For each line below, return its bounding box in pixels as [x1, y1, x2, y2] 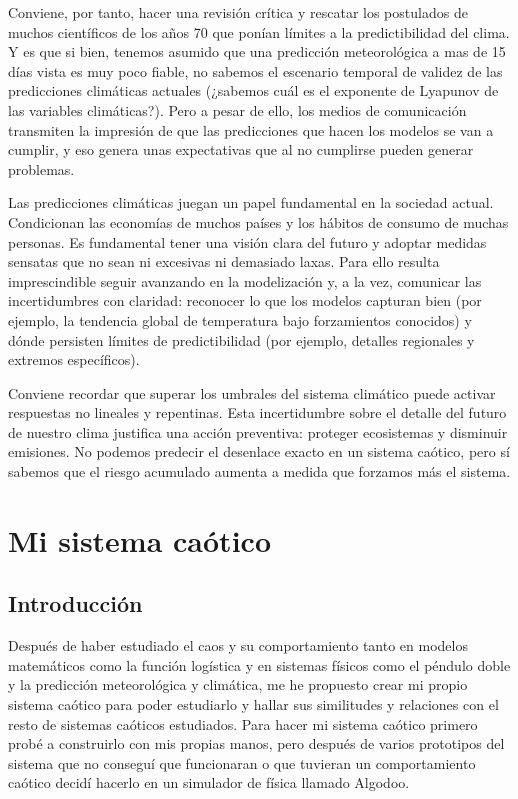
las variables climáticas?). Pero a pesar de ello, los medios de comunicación [8, 99, 467, 120]
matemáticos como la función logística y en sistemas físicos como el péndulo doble [8, 654, 511, 675]
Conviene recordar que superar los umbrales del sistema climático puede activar [8, 382, 496, 403]
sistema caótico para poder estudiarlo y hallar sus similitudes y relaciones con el [8, 694, 499, 715]
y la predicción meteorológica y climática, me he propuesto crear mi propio [8, 674, 468, 695]
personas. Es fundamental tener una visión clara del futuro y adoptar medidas [8, 231, 487, 252]
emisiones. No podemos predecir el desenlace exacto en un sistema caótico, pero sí [8, 441, 510, 462]
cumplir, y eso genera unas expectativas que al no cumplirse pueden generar [8, 139, 474, 160]
